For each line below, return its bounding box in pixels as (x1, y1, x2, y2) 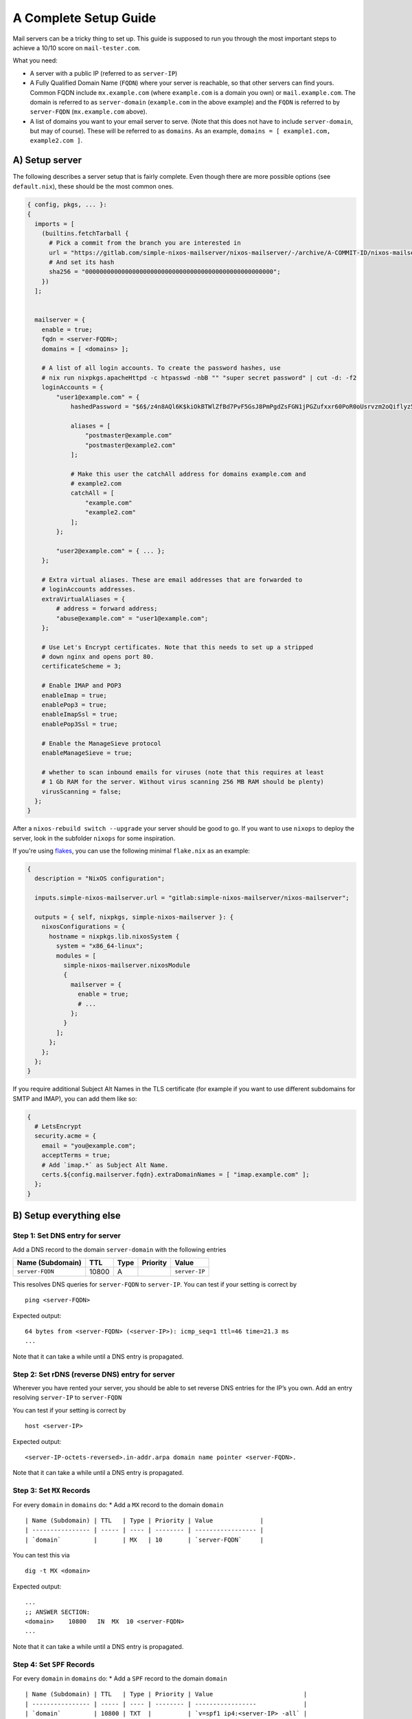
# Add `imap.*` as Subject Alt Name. (41, 1161, 169, 1169)
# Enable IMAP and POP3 (41, 681, 122, 690)
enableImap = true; (41, 691, 108, 699)
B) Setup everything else (12, 1210, 122, 1222)
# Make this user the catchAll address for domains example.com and (70, 470, 306, 478)
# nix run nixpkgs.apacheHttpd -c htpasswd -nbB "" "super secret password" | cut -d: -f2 (41, 373, 357, 382)
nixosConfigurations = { (41, 923, 126, 931)
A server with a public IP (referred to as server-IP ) (30, 69, 178, 77)
